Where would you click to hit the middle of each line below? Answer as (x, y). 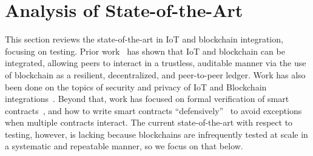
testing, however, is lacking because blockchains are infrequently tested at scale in (156, 134)
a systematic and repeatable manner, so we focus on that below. (124, 146)
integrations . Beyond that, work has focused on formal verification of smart (147, 99)
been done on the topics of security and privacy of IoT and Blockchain (136, 86)
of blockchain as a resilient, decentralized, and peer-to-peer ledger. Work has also (155, 74)
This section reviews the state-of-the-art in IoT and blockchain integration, (144, 39)
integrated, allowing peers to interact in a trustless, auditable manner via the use (156, 63)
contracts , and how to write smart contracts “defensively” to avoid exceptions (153, 110)
